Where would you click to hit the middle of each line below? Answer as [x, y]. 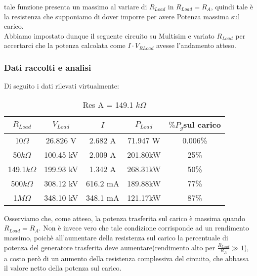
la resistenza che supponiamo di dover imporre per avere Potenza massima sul [122, 16]
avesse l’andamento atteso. [196, 45]
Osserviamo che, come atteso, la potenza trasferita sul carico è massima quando [125, 218]
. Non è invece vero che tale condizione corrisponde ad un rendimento [144, 228]
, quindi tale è [232, 6]
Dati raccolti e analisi [48, 67]
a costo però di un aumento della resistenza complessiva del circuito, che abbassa [127, 258]
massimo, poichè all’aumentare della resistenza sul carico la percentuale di [116, 237]
